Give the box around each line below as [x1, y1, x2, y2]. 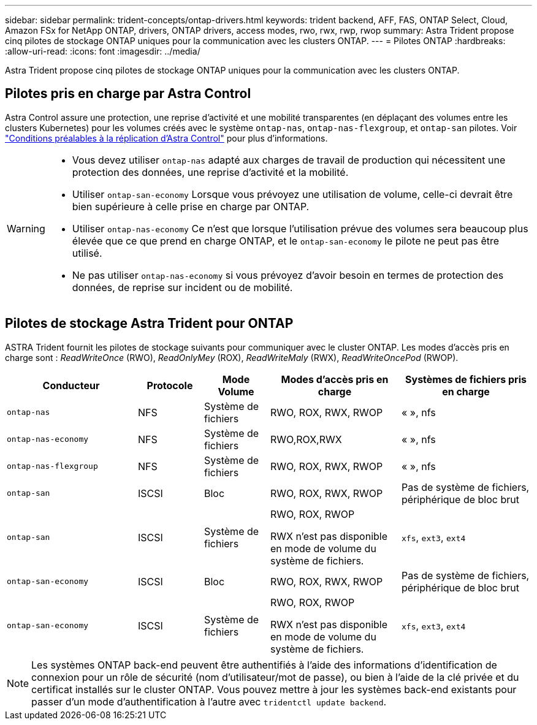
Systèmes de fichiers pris [405, 373, 527, 385]
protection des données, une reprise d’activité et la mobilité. [72, 165, 349, 178]
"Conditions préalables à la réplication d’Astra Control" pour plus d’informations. [5, 132, 328, 143]
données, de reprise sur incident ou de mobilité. [72, 281, 293, 294]
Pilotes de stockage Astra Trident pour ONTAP [5, 316, 294, 332]
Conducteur [42, 379, 100, 392]
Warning [7, 222, 45, 235]
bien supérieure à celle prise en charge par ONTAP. [72, 200, 310, 213]
